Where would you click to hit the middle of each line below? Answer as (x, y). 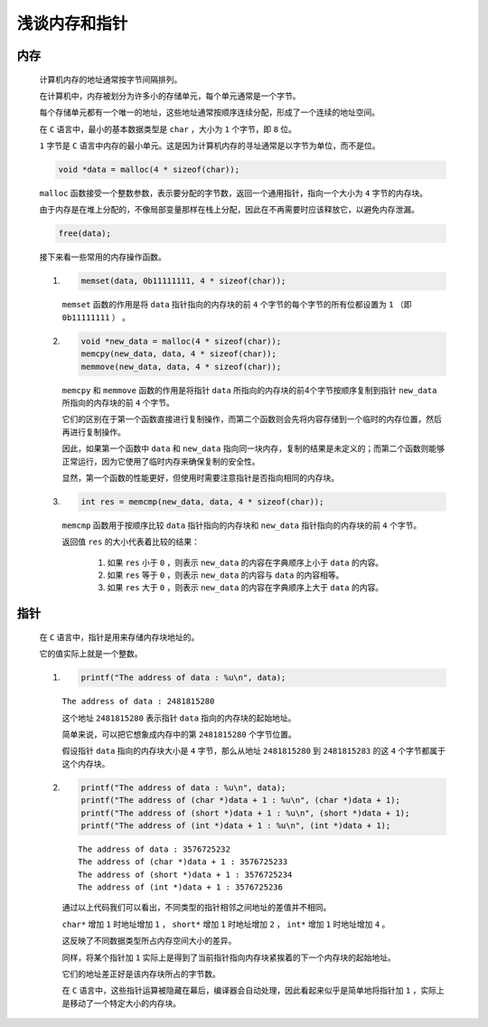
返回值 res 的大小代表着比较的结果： (131, 542)
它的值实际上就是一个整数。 (91, 654)
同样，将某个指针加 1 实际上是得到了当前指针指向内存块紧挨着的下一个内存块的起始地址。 (229, 957)
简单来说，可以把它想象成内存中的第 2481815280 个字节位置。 (179, 734)
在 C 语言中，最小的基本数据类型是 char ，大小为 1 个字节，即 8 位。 (168, 129)
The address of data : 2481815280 (138, 702)
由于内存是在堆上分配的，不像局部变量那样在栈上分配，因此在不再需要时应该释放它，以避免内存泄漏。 (229, 210)
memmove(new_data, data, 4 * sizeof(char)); (181, 367)
